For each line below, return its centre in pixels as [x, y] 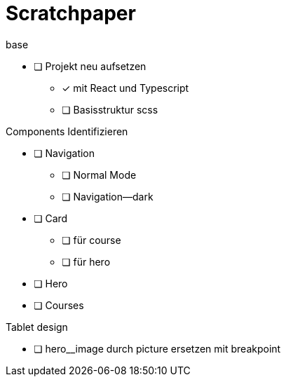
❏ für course [91, 240]
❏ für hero [86, 261]
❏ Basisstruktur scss [110, 109]
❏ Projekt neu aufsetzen [90, 66]
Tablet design [37, 327]
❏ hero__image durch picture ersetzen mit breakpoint [157, 348]
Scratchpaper [71, 13]
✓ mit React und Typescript [125, 88]
